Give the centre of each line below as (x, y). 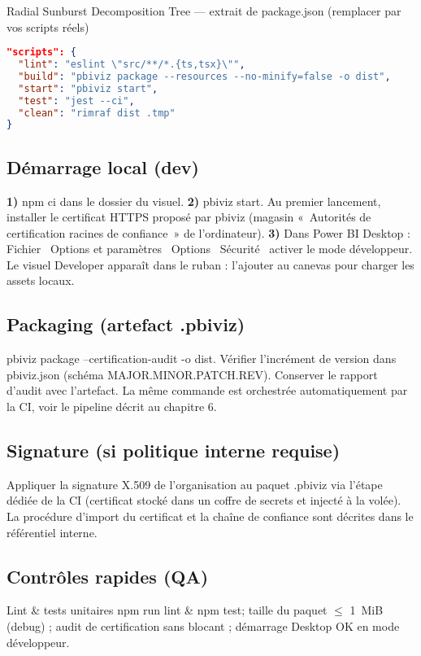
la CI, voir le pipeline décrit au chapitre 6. (112, 407)
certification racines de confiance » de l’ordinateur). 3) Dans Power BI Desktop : (208, 232)
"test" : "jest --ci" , (76, 101)
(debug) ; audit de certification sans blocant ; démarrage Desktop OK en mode (203, 626)
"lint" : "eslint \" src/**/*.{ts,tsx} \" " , (132, 65)
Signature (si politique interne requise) (174, 450)
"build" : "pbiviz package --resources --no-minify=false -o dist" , (204, 76)
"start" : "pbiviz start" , (88, 88)
